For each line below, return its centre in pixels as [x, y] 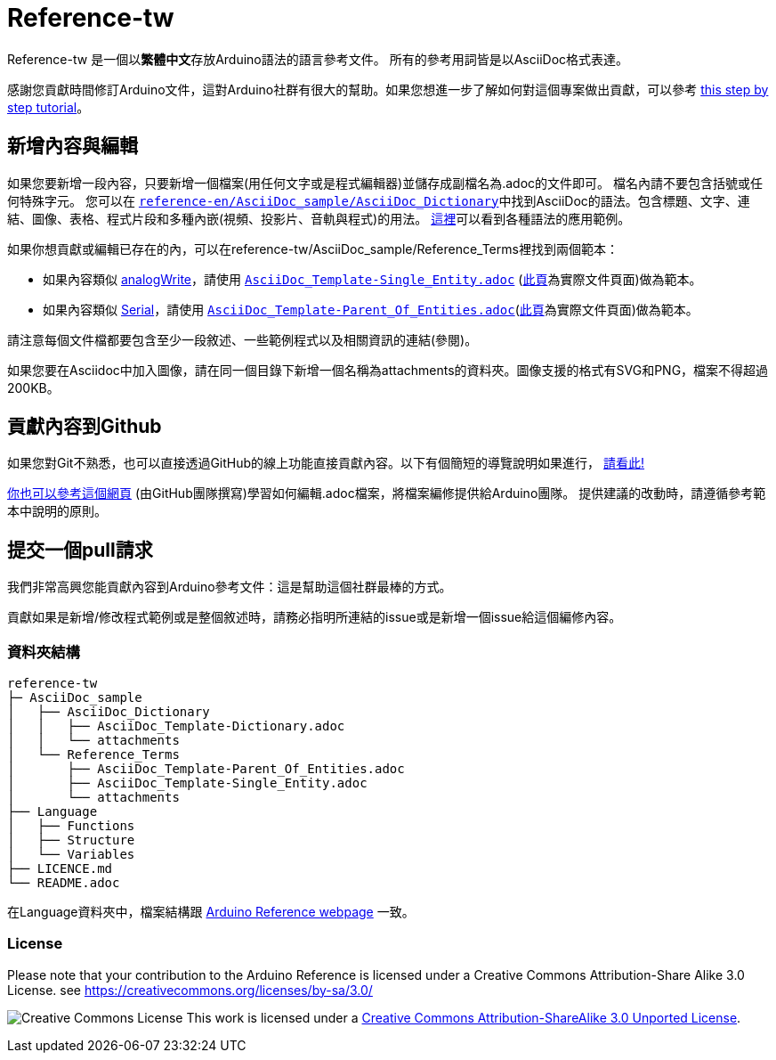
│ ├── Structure [71, 840]
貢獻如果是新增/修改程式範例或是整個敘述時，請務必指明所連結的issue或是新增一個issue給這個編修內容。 [315, 617]
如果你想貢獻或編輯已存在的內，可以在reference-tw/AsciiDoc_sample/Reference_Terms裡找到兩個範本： [313, 249]
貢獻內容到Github [85, 427]
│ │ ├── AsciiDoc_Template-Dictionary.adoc [176, 726]
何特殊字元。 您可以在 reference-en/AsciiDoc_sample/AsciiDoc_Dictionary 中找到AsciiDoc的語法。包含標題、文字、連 [379, 200]
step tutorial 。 [48, 107]
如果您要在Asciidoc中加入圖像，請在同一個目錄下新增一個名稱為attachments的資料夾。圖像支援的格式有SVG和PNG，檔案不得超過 [388, 370]
